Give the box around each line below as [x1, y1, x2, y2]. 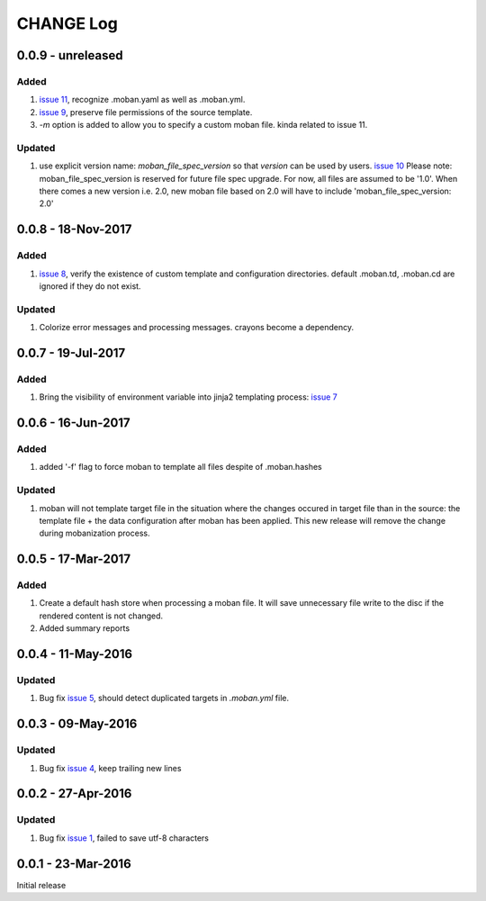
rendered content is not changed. [39, 610, 164, 621]
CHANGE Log [16, 14, 119, 33]
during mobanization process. [39, 527, 150, 539]
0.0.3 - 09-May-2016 [16, 716, 138, 732]
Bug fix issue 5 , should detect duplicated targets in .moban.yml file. [39, 693, 290, 704]
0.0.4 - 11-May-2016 [16, 646, 133, 662]
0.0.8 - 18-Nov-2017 [16, 221, 132, 238]
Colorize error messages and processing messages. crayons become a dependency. [39, 322, 355, 333]
